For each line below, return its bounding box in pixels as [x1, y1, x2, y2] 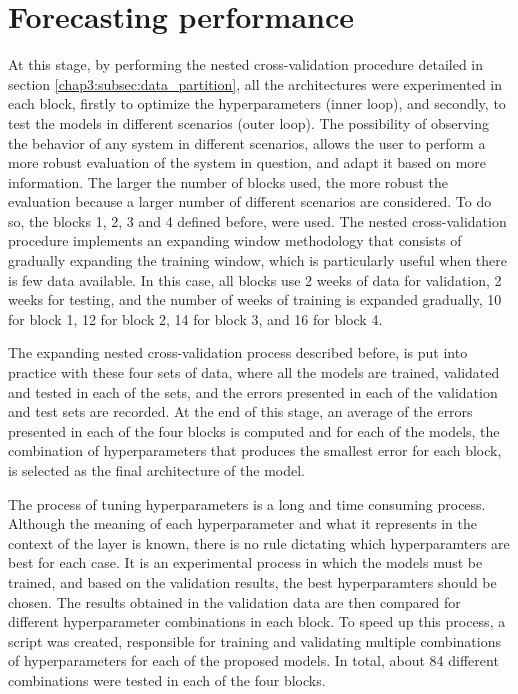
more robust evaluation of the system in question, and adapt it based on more [8, 152, 487, 173]
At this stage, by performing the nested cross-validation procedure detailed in [8, 54, 484, 75]
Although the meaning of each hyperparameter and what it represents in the [8, 513, 477, 534]
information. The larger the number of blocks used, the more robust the [8, 171, 448, 192]
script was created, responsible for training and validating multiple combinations [8, 630, 501, 651]
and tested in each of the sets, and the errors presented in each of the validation [8, 381, 498, 402]
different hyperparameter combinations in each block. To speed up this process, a [8, 611, 506, 632]
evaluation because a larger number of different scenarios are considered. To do [8, 191, 492, 212]
